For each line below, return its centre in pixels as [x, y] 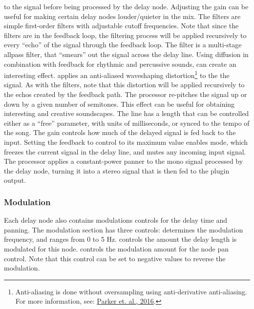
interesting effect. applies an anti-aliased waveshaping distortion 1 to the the [117, 74]
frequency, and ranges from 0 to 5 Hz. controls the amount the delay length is [120, 239]
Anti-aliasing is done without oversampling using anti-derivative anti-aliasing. [131, 291]
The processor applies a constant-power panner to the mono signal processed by [124, 161]
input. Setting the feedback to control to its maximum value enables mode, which [126, 142]
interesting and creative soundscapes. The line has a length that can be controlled [127, 113]
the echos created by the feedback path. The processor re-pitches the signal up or [126, 94]
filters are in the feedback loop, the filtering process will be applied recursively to [125, 35]
